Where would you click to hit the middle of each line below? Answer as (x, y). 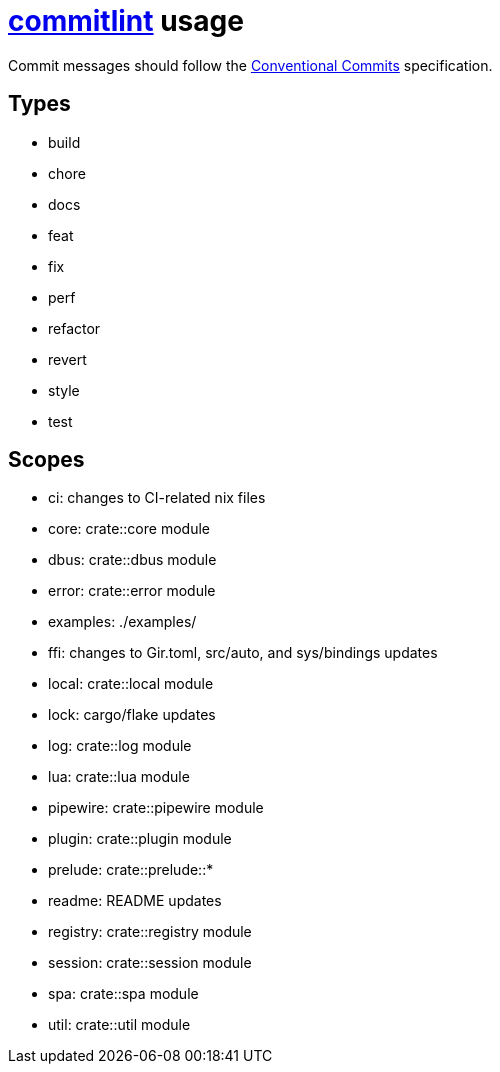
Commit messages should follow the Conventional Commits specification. (250, 65)
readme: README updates (135, 901)
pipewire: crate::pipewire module (156, 808)
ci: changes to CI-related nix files (157, 498)
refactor (74, 328)
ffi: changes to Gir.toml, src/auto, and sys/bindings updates (243, 653)
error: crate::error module (132, 591)
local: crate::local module (131, 684)
